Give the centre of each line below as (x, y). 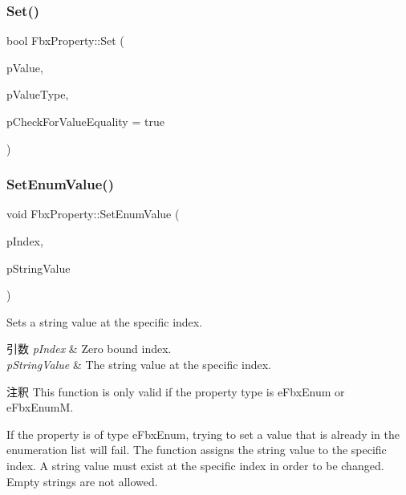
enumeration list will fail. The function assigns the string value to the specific (197, 450)
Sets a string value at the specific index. (105, 321)
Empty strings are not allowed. (82, 481)
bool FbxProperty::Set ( (65, 41)
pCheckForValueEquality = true (85, 121)
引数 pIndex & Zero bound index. (89, 349)
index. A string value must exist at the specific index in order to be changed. (195, 465)
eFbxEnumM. (40, 407)
